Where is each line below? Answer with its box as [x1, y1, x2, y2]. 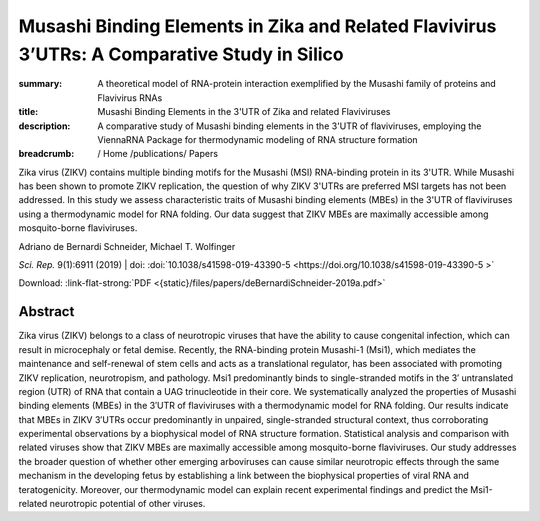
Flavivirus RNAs [97, 91, 163, 104]
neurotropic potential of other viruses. [49, 498, 206, 510]
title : [18, 106, 39, 118]
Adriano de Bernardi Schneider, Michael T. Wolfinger [18, 240, 236, 252]
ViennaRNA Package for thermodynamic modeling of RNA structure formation [97, 133, 419, 145]
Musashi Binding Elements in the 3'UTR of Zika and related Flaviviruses [97, 106, 391, 118]
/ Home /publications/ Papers [97, 148, 219, 160]
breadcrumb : [18, 148, 75, 160]
